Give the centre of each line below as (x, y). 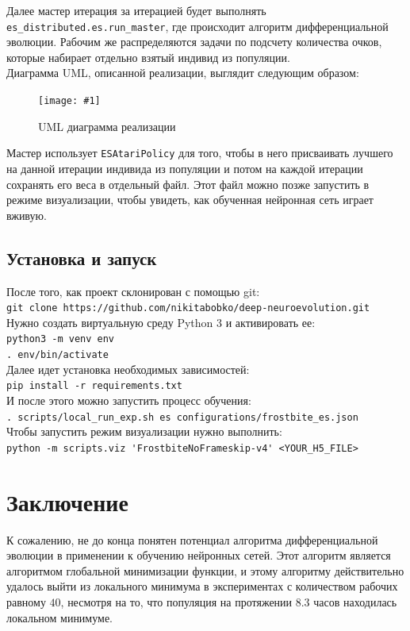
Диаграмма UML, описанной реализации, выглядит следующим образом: (183, 73)
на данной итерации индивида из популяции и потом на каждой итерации (185, 168)
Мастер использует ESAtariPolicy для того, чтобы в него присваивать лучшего (200, 153)
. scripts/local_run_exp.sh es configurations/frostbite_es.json (182, 417)
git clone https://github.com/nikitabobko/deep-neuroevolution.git (188, 308)
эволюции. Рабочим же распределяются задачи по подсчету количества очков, (194, 42)
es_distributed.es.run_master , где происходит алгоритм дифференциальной (197, 26)
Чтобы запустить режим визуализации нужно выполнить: (144, 431)
